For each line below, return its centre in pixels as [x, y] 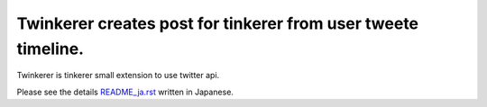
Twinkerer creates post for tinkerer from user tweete [218, 23]
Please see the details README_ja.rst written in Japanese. [125, 92]
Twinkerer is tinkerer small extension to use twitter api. [118, 76]
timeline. [51, 49]
